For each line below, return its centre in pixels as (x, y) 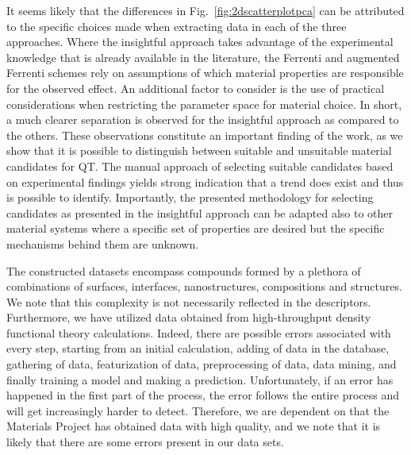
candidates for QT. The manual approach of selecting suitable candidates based (200, 166)
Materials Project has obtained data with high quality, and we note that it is (194, 426)
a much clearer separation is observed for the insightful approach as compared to (203, 120)
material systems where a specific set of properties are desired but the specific (196, 228)
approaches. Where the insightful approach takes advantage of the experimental (200, 42)
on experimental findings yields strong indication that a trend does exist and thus (205, 181)
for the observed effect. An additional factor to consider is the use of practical (196, 88)
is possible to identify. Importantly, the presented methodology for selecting (190, 197)
